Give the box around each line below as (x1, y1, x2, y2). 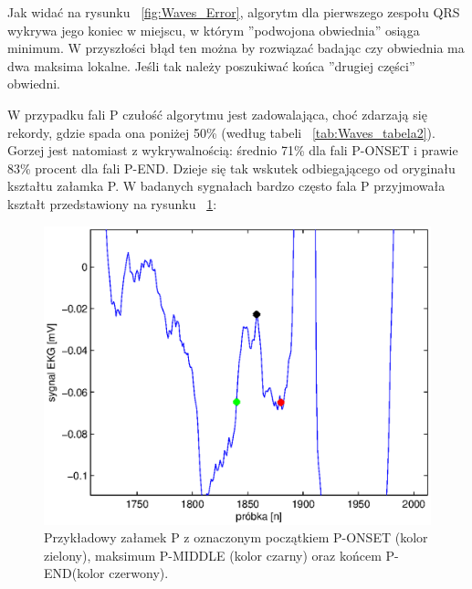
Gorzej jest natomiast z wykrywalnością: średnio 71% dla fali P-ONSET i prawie (7, 141, 458, 160)
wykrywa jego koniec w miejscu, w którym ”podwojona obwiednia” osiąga (7, 20, 420, 39)
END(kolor (44, 563, 105, 583)
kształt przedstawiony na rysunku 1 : (7, 194, 217, 213)
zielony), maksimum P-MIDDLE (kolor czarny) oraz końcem (44, 545, 382, 564)
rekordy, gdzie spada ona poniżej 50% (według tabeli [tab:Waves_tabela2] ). (7, 122, 435, 142)
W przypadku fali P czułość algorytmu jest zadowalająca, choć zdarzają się (7, 104, 427, 123)
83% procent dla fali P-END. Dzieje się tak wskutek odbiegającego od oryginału (7, 158, 456, 177)
